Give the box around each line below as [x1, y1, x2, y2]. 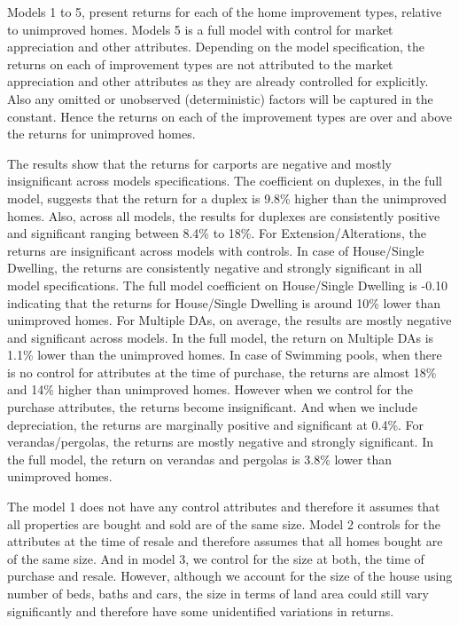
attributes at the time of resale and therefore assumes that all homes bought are [7, 532, 443, 551]
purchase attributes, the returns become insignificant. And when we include [7, 398, 417, 416]
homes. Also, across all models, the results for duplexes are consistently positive [7, 206, 440, 225]
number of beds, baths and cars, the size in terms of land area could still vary [7, 584, 429, 602]
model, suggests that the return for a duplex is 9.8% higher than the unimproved [7, 188, 447, 207]
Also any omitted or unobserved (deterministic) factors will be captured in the [7, 89, 433, 107]
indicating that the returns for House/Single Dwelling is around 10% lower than [7, 293, 441, 312]
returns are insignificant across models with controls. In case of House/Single [7, 241, 424, 259]
